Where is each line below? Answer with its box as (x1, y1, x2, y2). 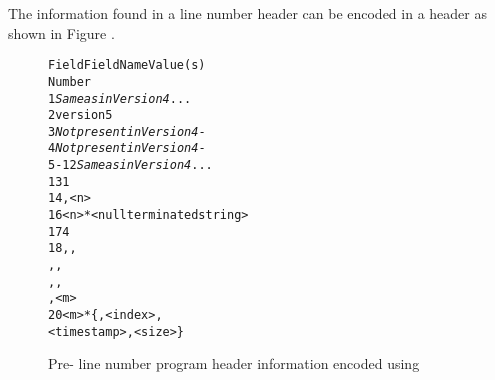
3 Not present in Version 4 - (48, 124, 206, 139)
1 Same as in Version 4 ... (48, 91, 192, 106)
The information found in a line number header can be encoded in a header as (8, 3, 487, 23)
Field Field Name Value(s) (48, 58, 206, 73)
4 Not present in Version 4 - (48, 141, 206, 156)
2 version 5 (48, 108, 113, 123)
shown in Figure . (8, 22, 115, 43)
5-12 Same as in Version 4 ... (48, 158, 213, 173)
